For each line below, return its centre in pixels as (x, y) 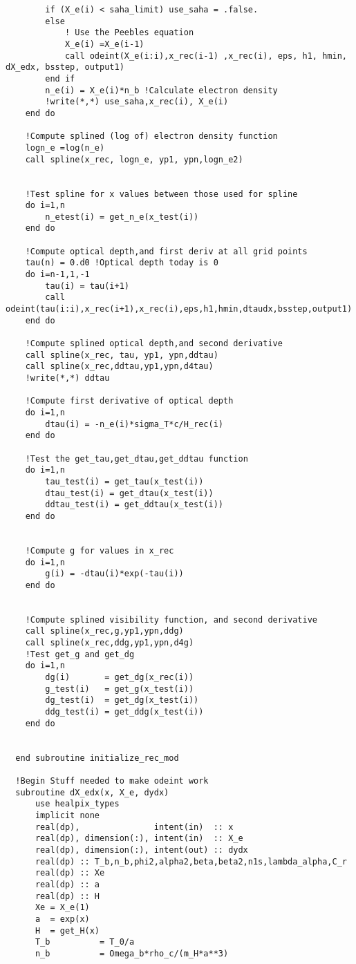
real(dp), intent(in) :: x (134, 827)
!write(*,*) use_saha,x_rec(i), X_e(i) (137, 102)
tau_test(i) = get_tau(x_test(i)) (124, 481)
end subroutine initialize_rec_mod (97, 758)
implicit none (67, 815)
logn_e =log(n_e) (65, 148)
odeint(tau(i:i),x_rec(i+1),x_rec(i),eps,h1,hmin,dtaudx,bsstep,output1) (179, 309)
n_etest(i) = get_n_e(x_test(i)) (122, 217)
